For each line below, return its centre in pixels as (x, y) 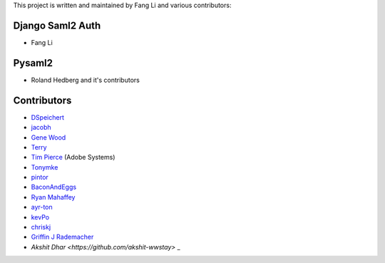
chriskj (41, 227)
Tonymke (45, 167)
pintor (40, 177)
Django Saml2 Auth (57, 25)
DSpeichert (47, 117)
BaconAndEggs (54, 187)
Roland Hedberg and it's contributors (86, 80)
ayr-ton (42, 207)
